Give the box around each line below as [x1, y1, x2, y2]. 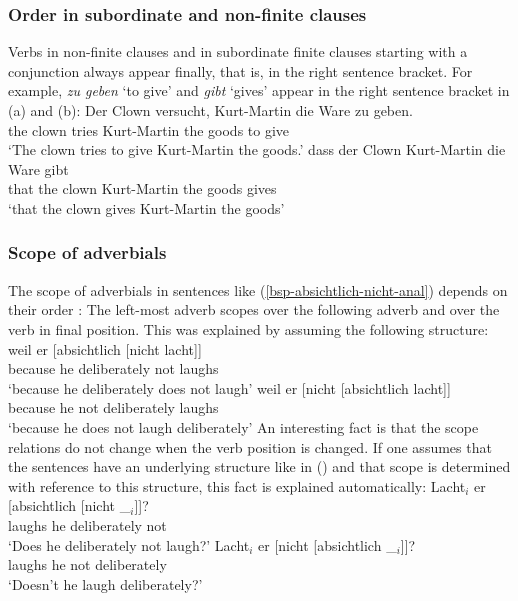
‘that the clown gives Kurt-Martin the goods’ [8, 197, 285, 218]
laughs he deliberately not [8, 514, 167, 535]
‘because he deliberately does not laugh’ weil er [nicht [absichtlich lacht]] [8, 377, 451, 398]
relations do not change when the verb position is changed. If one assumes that [8, 436, 492, 457]
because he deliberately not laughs [8, 358, 219, 379]
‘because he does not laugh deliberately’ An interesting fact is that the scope [8, 416, 479, 437]
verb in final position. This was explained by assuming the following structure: [8, 318, 489, 339]
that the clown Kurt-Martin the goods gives [8, 178, 277, 199]
